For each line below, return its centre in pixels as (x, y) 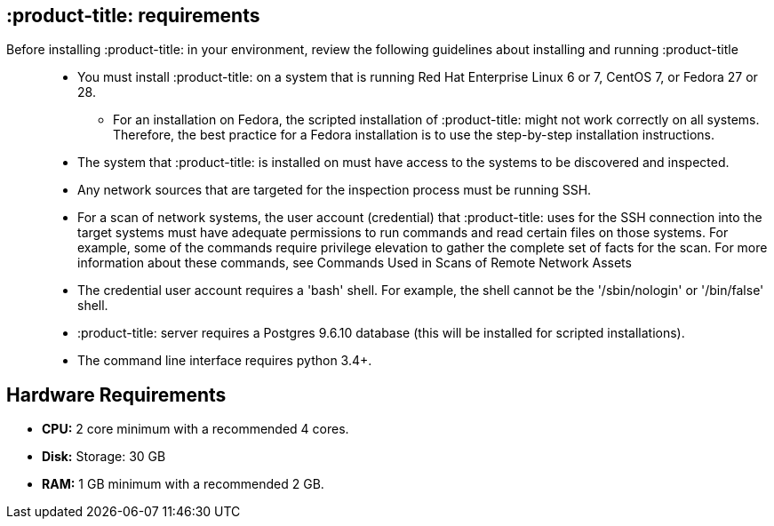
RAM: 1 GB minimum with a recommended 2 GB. (183, 484)
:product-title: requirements (133, 16)
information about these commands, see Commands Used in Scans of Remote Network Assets (355, 263)
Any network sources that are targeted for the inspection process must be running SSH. (335, 190)
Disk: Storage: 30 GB (104, 457)
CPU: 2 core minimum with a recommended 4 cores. (195, 429)
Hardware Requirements (116, 394)
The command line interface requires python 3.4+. (225, 361)
